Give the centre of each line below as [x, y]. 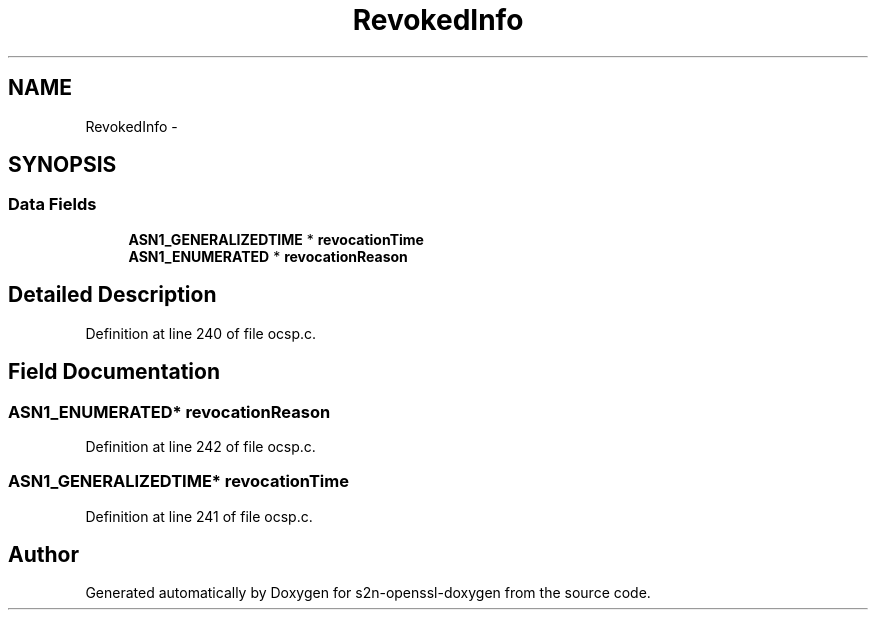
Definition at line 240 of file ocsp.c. [201, 333]
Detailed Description [112, 295]
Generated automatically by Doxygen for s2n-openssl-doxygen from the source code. [368, 593]
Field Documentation [114, 372]
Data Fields [52, 204]
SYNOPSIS [62, 165]
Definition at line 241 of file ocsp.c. [199, 516]
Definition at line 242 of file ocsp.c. [200, 446]
